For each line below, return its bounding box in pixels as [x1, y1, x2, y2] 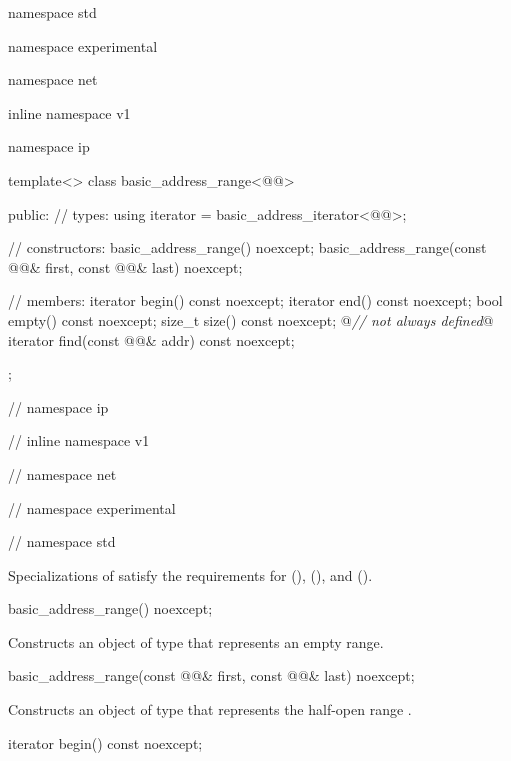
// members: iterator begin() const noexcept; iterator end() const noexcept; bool [8, 290, 503, 311]
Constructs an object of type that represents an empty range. [8, 631, 384, 652]
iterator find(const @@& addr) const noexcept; [8, 329, 295, 350]
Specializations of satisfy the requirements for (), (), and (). [8, 564, 373, 585]
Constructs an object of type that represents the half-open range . [8, 699, 412, 720]
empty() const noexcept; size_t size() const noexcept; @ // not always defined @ [8, 309, 494, 330]
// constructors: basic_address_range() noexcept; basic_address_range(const [8, 237, 487, 258]
